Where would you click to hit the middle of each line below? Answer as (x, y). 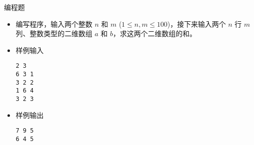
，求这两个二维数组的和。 (155, 33)
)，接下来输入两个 (197, 24)
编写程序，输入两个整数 (54, 24)
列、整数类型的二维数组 (54, 33)
